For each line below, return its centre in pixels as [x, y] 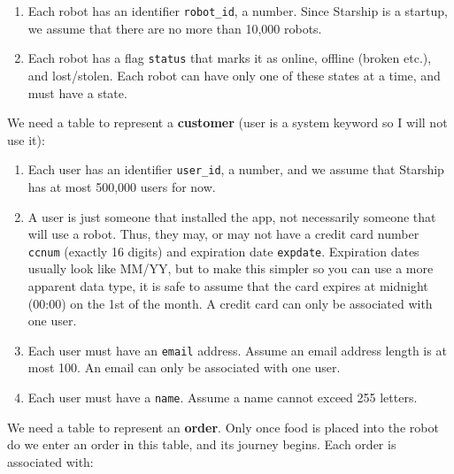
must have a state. [77, 92]
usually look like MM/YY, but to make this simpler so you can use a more [231, 268]
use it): [26, 139]
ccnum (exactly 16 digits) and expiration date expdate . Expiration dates [223, 251]
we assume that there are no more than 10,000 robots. [175, 28]
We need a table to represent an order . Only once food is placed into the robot [223, 427]
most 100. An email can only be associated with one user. [184, 367]
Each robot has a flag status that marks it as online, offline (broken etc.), [230, 58]
